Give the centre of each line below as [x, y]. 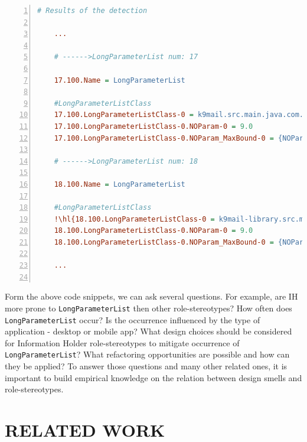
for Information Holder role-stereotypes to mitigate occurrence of [122, 342]
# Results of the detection [92, 11]
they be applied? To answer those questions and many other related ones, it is [146, 366]
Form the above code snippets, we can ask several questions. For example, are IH [151, 296]
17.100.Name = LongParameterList [120, 80]
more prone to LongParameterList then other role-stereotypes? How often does [148, 308]
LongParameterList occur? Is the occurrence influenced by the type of [133, 319]
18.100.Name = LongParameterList [120, 184]
